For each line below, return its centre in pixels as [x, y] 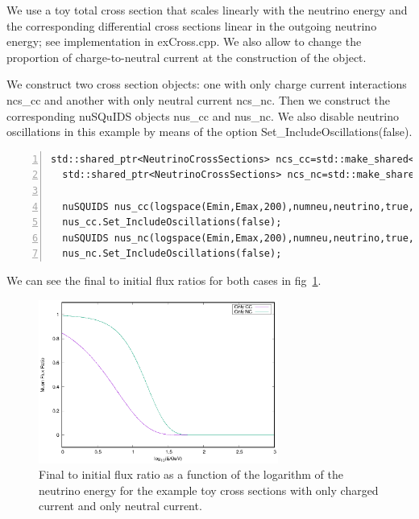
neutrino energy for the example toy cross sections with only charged [209, 490]
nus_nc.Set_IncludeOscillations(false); [172, 254]
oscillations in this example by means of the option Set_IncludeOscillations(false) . [209, 132]
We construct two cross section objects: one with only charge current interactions [207, 84]
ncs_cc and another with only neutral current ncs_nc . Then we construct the [199, 99]
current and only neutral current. [120, 506]
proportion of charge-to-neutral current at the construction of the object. [187, 57]
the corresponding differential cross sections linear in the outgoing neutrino [192, 25]
